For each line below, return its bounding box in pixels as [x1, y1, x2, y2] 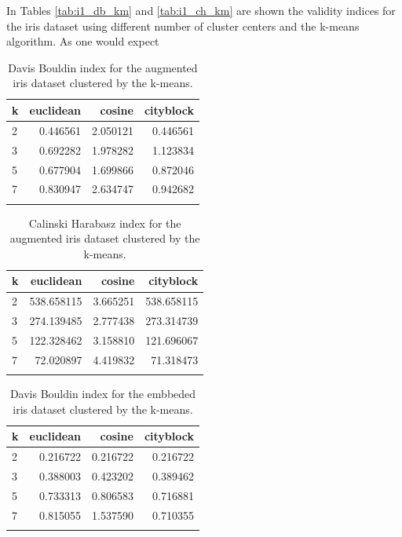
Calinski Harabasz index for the [28, 214, 181, 231]
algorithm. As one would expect [6, 33, 159, 49]
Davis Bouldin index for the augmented [8, 59, 198, 75]
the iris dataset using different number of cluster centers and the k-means [6, 17, 360, 34]
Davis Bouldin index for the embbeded [9, 385, 196, 402]
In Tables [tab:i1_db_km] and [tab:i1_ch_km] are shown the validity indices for [6, 2, 396, 18]
